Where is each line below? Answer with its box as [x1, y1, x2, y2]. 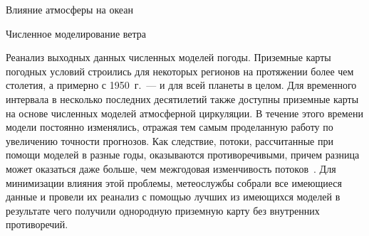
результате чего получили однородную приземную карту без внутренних [6, 203, 320, 218]
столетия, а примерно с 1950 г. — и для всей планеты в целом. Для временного [6, 77, 357, 92]
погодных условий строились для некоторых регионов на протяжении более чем [6, 63, 354, 78]
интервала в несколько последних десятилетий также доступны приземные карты [6, 91, 359, 106]
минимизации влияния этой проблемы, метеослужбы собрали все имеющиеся [6, 175, 342, 190]
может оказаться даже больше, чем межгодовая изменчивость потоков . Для [6, 161, 336, 176]
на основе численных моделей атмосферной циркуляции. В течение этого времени [6, 105, 363, 120]
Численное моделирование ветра [6, 26, 147, 41]
